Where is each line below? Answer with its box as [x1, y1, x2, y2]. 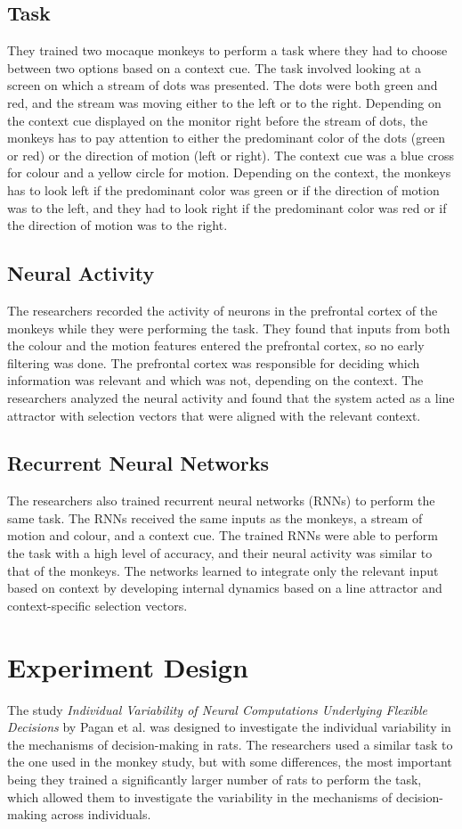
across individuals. [51, 805, 151, 824]
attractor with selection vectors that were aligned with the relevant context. [7, 406, 421, 424]
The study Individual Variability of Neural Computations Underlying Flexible [7, 700, 427, 718]
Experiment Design [7, 648, 248, 685]
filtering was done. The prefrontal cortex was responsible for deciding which [7, 353, 420, 372]
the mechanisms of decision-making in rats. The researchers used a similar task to [7, 735, 453, 753]
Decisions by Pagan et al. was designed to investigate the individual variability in [7, 718, 451, 736]
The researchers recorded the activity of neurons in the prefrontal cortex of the [7, 300, 438, 319]
